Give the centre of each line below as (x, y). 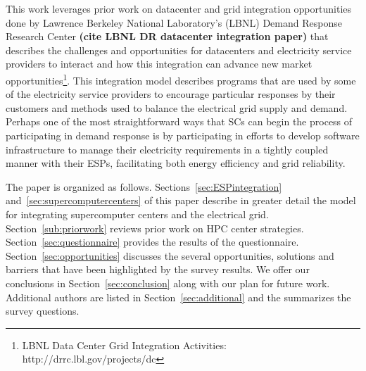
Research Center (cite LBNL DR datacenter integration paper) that (167, 36)
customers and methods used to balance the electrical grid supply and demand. (177, 107)
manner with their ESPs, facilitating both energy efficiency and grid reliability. (176, 163)
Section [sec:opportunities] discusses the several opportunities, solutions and (170, 255)
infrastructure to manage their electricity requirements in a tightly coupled (167, 149)
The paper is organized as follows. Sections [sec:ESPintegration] (144, 186)
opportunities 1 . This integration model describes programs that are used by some (181, 79)
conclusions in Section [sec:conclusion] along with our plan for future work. (168, 283)
